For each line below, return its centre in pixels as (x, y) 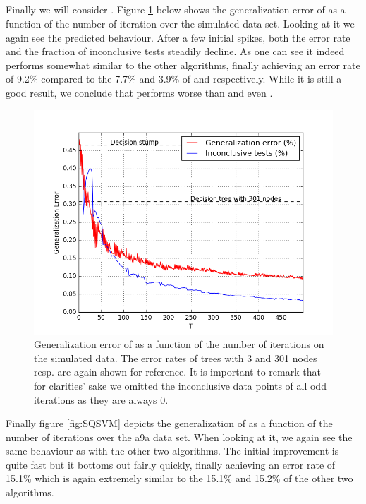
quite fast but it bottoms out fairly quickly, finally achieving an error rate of (171, 464)
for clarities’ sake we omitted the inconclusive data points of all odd (180, 385)
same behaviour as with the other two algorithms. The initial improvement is (172, 451)
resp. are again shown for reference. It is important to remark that (177, 372)
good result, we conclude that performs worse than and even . (139, 92)
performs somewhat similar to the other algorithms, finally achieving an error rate (183, 65)
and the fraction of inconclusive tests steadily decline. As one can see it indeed (175, 51)
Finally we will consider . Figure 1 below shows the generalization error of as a (176, 10)
